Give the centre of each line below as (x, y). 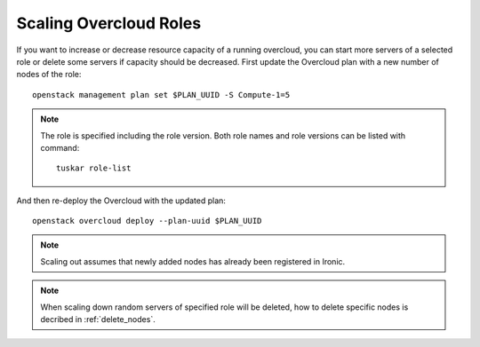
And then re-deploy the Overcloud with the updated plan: (121, 201)
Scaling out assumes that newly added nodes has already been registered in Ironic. (193, 261)
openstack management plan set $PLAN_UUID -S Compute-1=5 (161, 95)
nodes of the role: (49, 75)
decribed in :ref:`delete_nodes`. (98, 319)
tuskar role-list (94, 168)
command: (60, 147)
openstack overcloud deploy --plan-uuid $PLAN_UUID (147, 221)
